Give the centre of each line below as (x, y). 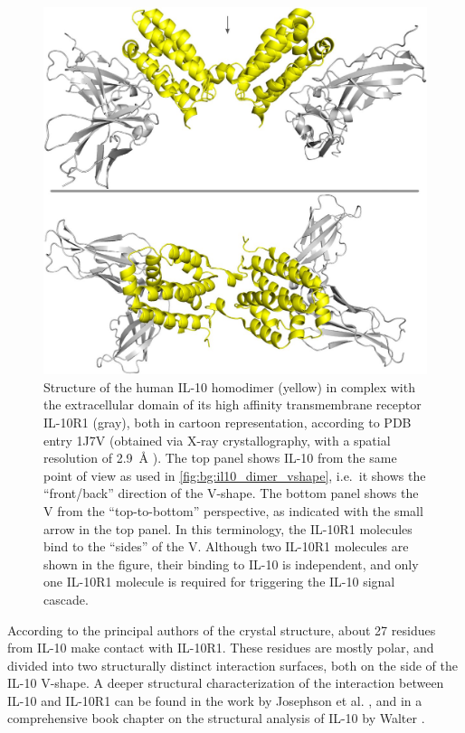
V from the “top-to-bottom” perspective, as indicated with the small (233, 510)
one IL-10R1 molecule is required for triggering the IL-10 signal (219, 582)
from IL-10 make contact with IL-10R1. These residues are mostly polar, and (221, 648)
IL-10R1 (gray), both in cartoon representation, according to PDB (228, 422)
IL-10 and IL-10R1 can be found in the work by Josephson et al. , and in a (215, 700)
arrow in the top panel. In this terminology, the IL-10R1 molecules (228, 528)
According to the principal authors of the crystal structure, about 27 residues (222, 630)
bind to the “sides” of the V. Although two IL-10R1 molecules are (226, 546)
